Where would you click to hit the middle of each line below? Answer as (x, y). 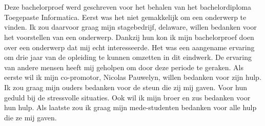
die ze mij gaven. (30, 117)
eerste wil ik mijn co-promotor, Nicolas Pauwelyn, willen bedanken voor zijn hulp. (133, 77)
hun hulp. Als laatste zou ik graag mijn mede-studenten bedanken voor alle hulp (130, 107)
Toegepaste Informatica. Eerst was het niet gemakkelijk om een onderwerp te (125, 17)
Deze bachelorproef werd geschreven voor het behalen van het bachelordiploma (128, 7)
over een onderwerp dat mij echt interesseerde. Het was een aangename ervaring (129, 47)
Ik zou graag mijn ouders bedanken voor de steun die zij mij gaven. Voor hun (126, 87)
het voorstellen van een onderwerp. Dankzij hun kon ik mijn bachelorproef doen (129, 37)
